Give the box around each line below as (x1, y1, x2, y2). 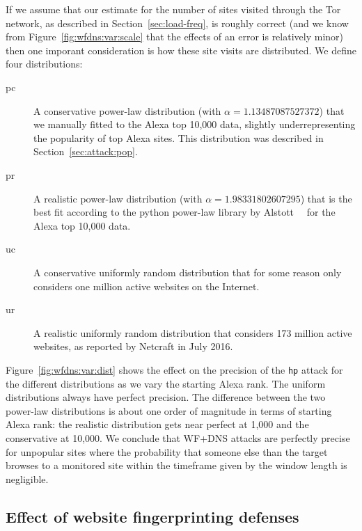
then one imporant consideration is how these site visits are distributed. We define (6, 42, 356, 57)
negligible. (6, 471, 49, 486)
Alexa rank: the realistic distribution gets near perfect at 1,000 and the (6, 417, 309, 431)
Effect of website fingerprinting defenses (6, 505, 299, 527)
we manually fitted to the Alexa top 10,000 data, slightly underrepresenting (33, 117, 356, 132)
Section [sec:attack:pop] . (33, 144, 138, 159)
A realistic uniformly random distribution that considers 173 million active (33, 325, 352, 340)
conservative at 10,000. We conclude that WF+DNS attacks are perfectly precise (6, 430, 350, 445)
